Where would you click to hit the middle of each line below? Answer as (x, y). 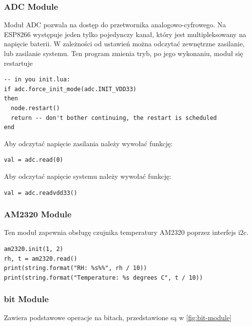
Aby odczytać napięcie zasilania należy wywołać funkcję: (88, 143)
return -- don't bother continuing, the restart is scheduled (114, 118)
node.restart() (35, 108)
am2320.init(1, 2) (34, 249)
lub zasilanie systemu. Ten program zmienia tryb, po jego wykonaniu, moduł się (124, 53)
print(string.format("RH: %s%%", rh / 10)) (76, 268)
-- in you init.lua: (37, 80)
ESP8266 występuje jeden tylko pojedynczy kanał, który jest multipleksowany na (125, 34)
